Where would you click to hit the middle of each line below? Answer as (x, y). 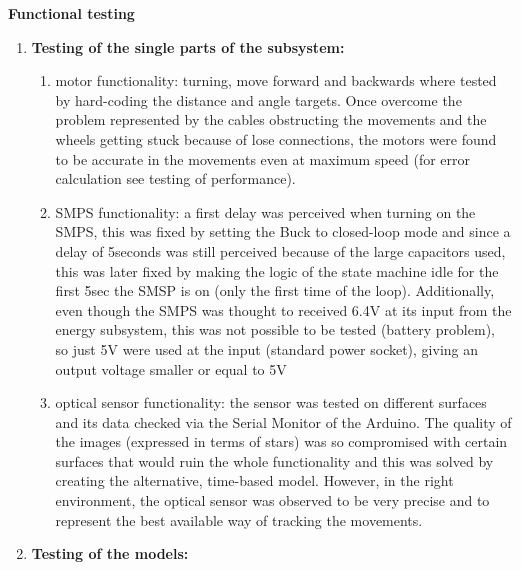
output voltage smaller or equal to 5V (171, 368)
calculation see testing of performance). (175, 178)
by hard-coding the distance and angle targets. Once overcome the (258, 99)
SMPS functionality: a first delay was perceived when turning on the (265, 211)
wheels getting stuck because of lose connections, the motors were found (276, 138)
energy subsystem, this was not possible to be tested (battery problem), (275, 329)
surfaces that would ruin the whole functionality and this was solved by (274, 460)
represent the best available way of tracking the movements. (239, 519)
